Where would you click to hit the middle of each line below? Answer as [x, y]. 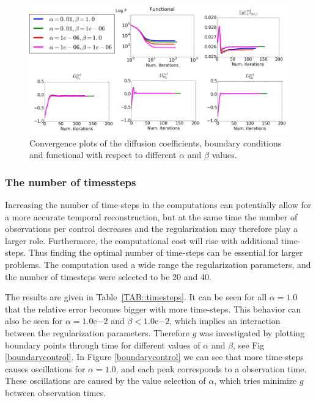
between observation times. [56, 392]
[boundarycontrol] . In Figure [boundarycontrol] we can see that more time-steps [154, 357]
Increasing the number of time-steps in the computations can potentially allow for [158, 204]
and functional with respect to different [103, 155]
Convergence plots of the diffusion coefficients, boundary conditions [156, 143]
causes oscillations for [45, 368]
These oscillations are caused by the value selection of [105, 381]
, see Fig [249, 345]
